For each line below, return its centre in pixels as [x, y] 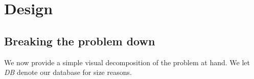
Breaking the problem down [80, 41]
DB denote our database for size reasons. [68, 72]
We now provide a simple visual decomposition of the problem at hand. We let [127, 62]
